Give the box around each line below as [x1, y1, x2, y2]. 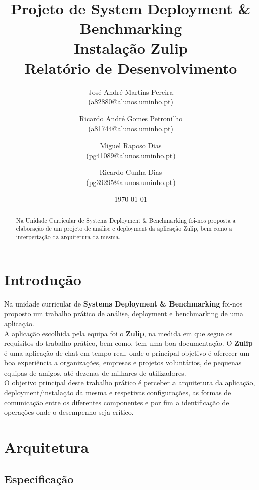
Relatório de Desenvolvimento [24, 57, 237, 78]
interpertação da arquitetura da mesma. [16, 233, 121, 241]
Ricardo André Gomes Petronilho [79, 113, 183, 124]
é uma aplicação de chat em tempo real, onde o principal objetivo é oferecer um [4, 347, 250, 358]
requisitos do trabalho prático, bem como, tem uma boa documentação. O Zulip [4, 338, 253, 348]
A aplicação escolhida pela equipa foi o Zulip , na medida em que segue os [4, 328, 233, 338]
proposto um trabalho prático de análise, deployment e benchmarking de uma [4, 308, 243, 319]
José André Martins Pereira [88, 86, 174, 97]
